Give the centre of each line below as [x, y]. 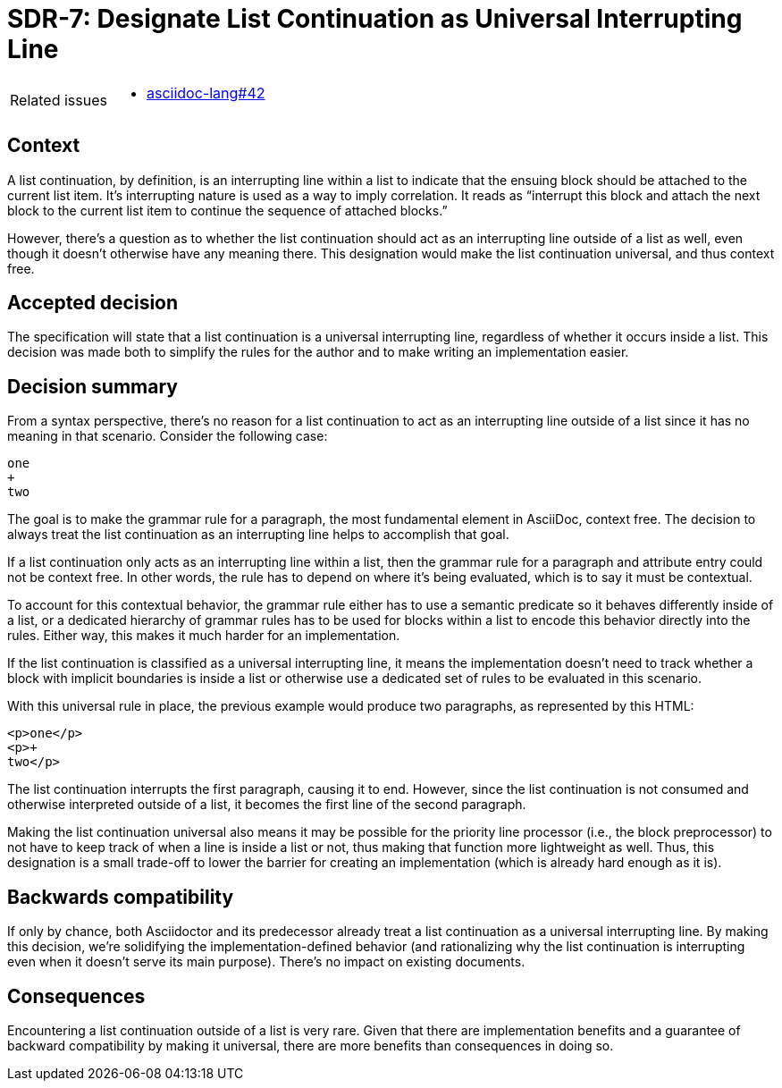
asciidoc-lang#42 [206, 93]
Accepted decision [93, 303]
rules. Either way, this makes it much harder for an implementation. [204, 636]
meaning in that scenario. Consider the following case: [168, 436]
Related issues [59, 100]
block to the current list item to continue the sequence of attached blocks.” [227, 210]
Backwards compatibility [121, 897]
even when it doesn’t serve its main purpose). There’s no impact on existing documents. [266, 962]
